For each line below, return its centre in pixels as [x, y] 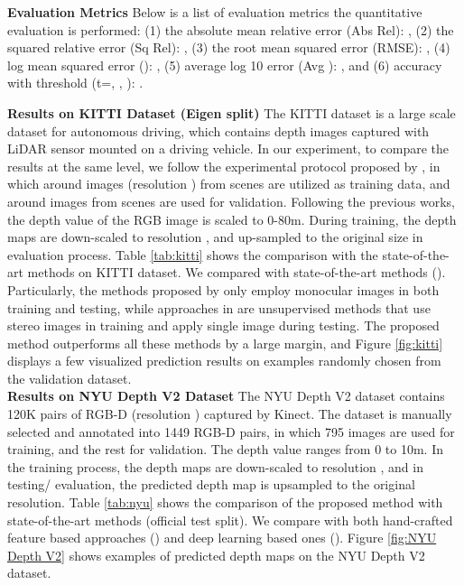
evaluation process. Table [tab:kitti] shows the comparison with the [193, 254]
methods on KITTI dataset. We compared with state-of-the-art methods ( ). [237, 272]
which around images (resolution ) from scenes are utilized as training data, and [229, 184]
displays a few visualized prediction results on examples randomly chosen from [224, 361]
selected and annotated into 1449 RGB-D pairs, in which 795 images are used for [231, 431]
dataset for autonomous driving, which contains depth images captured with [218, 130]
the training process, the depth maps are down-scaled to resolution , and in [215, 466]
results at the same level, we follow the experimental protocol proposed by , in [224, 166]
